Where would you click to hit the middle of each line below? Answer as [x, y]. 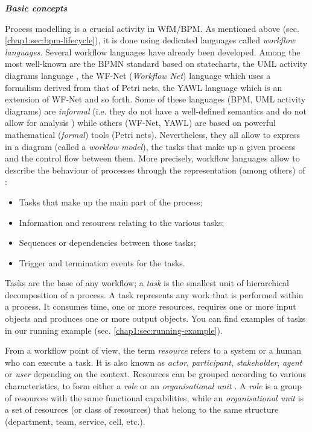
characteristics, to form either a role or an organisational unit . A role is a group [153, 386]
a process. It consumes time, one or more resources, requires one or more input [151, 306]
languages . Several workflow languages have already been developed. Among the [153, 52]
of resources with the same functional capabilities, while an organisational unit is [154, 397]
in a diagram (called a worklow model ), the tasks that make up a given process [150, 146]
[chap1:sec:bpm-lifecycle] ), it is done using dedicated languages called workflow [150, 40]
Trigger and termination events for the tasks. [102, 262]
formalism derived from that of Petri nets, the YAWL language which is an [144, 87]
